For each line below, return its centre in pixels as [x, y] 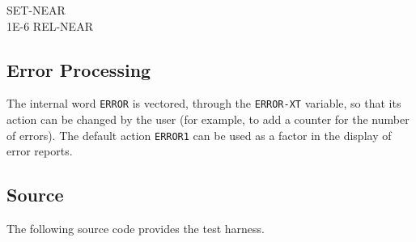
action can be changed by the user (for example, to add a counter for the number [208, 119]
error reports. [40, 151]
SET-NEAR [36, 10]
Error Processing [79, 69]
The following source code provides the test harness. [136, 229]
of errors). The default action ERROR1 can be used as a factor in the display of [199, 135]
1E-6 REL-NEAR [50, 25]
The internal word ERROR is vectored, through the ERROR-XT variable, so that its [204, 103]
